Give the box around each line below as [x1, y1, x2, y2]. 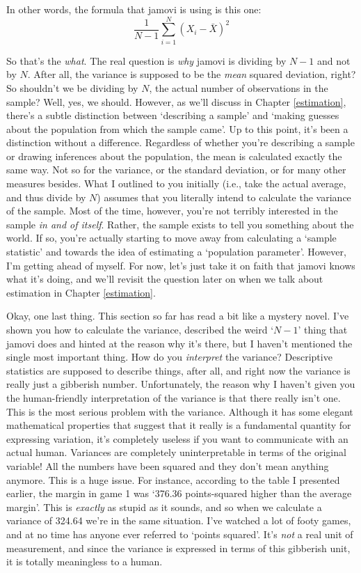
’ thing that [298, 322, 348, 336]
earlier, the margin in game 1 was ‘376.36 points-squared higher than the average [6, 486, 352, 501]
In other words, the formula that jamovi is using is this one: [6, 2, 262, 16]
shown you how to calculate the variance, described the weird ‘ [6, 322, 274, 336]
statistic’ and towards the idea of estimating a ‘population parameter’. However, [6, 244, 346, 259]
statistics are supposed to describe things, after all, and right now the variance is [6, 363, 351, 377]
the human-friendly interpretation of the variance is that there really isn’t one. [6, 390, 341, 405]
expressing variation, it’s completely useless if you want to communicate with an [6, 431, 348, 446]
